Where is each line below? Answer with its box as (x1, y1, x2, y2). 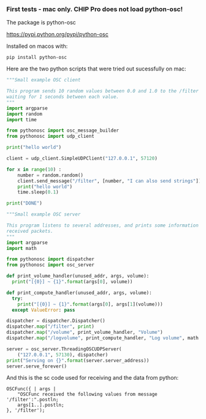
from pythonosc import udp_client (6, 134, 95, 140)
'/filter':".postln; (6, 397, 59, 403)
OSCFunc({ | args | (6, 386, 56, 392)
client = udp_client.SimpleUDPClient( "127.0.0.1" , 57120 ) (6, 156, 158, 162)
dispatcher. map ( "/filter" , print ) (6, 323, 95, 330)
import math (6, 245, 37, 251)
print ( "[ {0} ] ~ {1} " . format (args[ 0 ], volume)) (12, 279, 133, 285)
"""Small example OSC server (6, 211, 81, 217)
